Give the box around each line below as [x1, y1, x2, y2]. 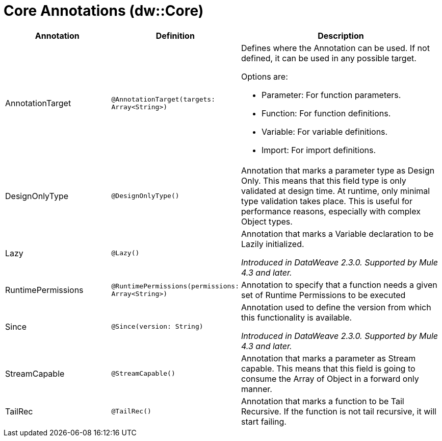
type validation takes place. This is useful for [241, 195, 412, 206]
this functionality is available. [241, 312, 352, 323]
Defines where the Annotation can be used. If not [241, 42, 430, 53]
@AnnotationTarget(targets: [111, 95, 216, 103]
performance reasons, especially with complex [241, 206, 421, 216]
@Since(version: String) [111, 323, 203, 331]
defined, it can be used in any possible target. [241, 53, 417, 63]
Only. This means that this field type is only [241, 175, 406, 186]
